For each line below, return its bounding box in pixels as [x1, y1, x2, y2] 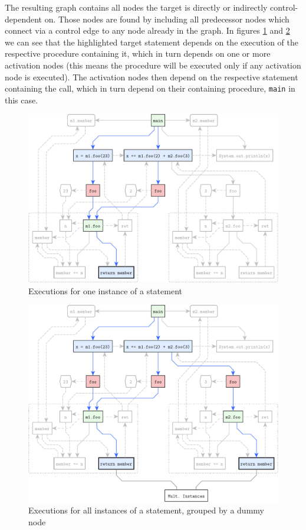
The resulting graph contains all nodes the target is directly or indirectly [5, 1, 268, 13]
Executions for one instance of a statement [28, 284, 183, 297]
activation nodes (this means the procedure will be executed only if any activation [5, 58, 301, 71]
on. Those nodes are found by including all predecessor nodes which [44, 12, 289, 25]
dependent [5, 12, 42, 25]
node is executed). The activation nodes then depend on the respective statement [5, 70, 298, 83]
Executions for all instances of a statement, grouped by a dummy [28, 504, 264, 516]
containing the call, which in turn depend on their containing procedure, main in [5, 82, 295, 95]
